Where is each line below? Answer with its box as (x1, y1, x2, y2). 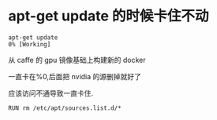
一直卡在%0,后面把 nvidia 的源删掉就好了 (8, 71, 142, 81)
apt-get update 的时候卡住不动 (8, 7, 209, 25)
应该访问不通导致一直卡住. (8, 88, 94, 98)
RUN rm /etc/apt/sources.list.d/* (8, 104, 122, 112)
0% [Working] (8, 40, 51, 48)
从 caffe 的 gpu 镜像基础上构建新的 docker (8, 55, 146, 64)
